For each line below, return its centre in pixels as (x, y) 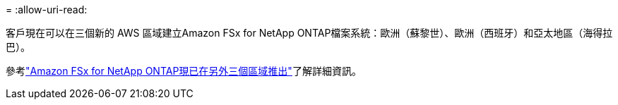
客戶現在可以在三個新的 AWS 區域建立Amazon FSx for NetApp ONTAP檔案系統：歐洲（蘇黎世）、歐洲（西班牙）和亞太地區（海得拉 (309, 33)
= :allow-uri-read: (47, 10)
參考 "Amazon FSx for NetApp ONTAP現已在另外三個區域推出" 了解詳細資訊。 (184, 71)
